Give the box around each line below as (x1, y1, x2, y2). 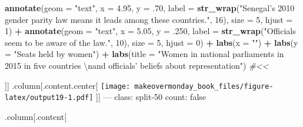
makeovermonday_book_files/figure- (134, 82, 274, 91)
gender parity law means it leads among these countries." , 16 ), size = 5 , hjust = (5, 13, 293, 25)
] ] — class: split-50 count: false (96, 91, 206, 103)
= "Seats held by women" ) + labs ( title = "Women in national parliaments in (5, 48, 284, 60)
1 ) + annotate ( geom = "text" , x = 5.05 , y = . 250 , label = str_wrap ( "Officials (5, 25, 296, 37)
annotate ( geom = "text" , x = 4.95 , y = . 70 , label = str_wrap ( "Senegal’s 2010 (5, 2, 295, 14)
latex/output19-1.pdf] (5, 93, 94, 102)
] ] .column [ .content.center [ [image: (5, 79, 131, 91)
